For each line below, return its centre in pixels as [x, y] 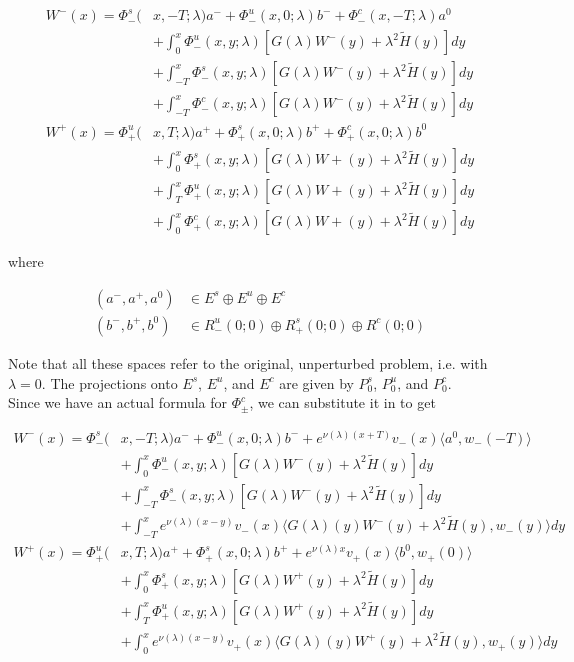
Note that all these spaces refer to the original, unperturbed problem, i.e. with [248, 362]
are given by [316, 382]
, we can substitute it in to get [342, 402]
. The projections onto [109, 382]
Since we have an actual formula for [118, 402]
